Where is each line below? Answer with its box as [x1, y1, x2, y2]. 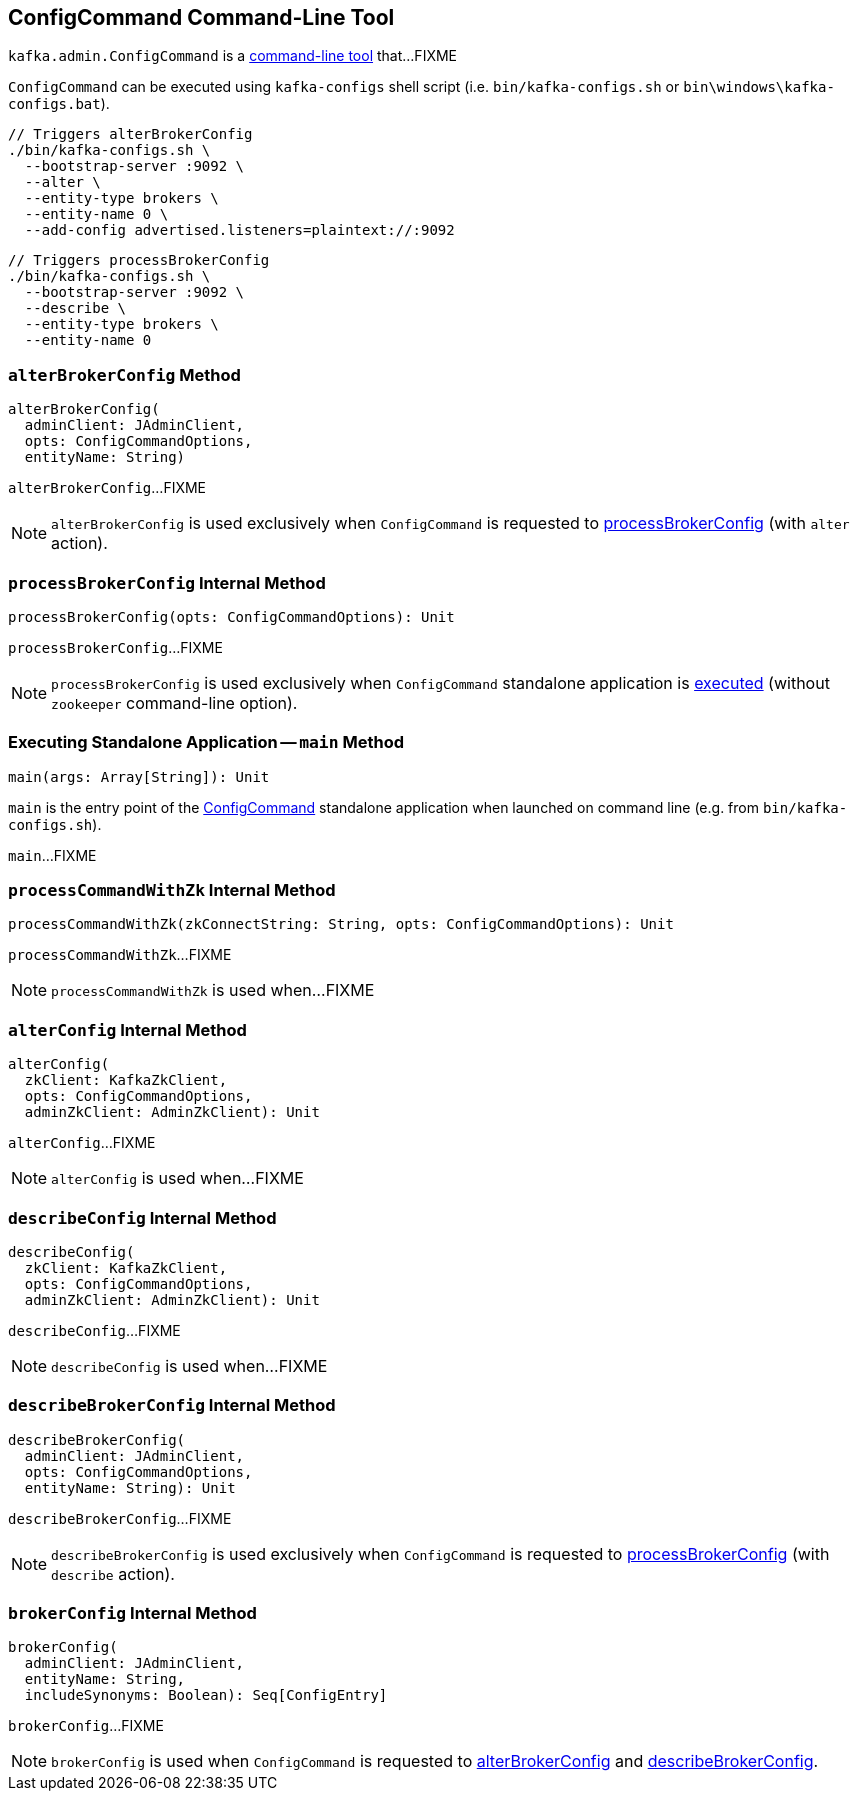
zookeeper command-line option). [51, 692, 298, 713]
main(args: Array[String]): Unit [8, 768, 270, 785]
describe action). [51, 1563, 175, 1584]
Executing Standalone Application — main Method [8, 732, 404, 753]
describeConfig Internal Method [8, 1207, 277, 1228]
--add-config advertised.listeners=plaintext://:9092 [24, 222, 455, 239]
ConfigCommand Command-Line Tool [8, 5, 395, 30]
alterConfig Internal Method [8, 1019, 247, 1040]
